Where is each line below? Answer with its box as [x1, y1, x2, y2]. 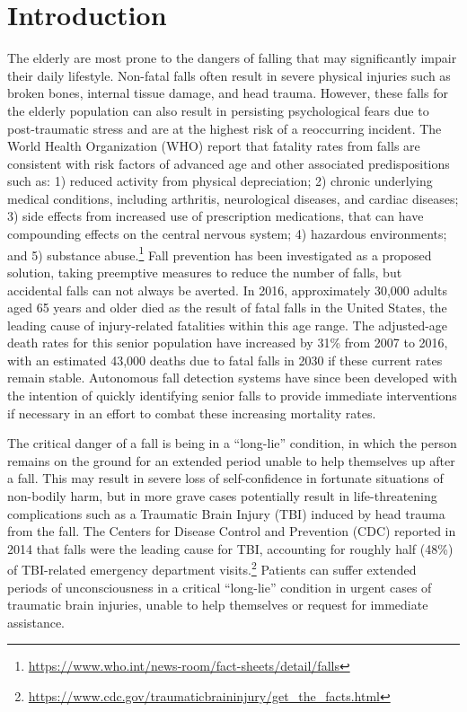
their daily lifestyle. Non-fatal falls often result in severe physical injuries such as [7, 66, 451, 84]
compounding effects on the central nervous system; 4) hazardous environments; [7, 224, 447, 243]
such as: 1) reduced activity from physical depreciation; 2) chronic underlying [7, 171, 433, 190]
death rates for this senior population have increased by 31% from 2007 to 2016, [7, 333, 448, 352]
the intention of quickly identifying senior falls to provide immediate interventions [7, 386, 457, 405]
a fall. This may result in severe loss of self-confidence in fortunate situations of [7, 469, 444, 488]
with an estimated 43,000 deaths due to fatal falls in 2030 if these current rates [7, 350, 443, 369]
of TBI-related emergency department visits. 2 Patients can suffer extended [7, 558, 417, 579]
